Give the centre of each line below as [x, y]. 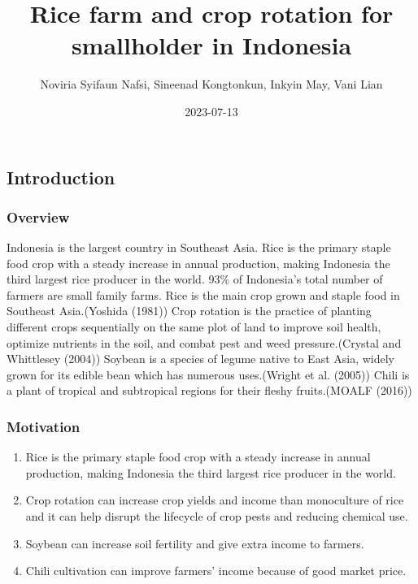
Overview [38, 216]
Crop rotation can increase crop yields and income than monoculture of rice [215, 500]
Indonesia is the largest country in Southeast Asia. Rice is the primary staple [199, 247]
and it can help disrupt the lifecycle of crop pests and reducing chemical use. [217, 516]
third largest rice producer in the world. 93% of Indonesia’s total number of [195, 279]
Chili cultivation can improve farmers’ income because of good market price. [216, 571]
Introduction [61, 177]
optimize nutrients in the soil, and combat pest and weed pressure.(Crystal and [204, 342]
